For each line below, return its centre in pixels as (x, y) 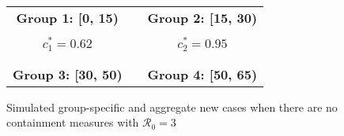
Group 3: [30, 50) (68, 74)
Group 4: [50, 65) (202, 74)
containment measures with (73, 122)
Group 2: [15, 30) (202, 18)
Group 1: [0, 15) (67, 18)
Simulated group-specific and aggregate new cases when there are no (172, 107)
